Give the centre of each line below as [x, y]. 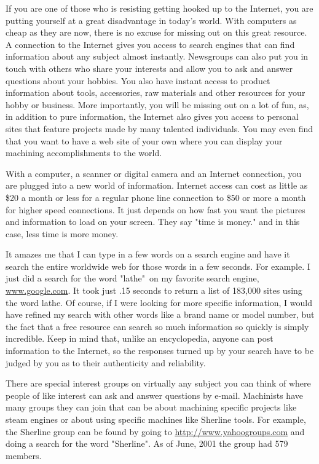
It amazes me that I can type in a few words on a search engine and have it [148, 254]
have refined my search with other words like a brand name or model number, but [160, 314]
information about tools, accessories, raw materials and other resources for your [156, 92]
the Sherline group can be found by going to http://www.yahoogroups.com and [155, 431]
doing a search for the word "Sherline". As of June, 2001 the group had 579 [147, 443]
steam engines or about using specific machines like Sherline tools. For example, [156, 419]
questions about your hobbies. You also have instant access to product [138, 80]
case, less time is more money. [62, 233]
